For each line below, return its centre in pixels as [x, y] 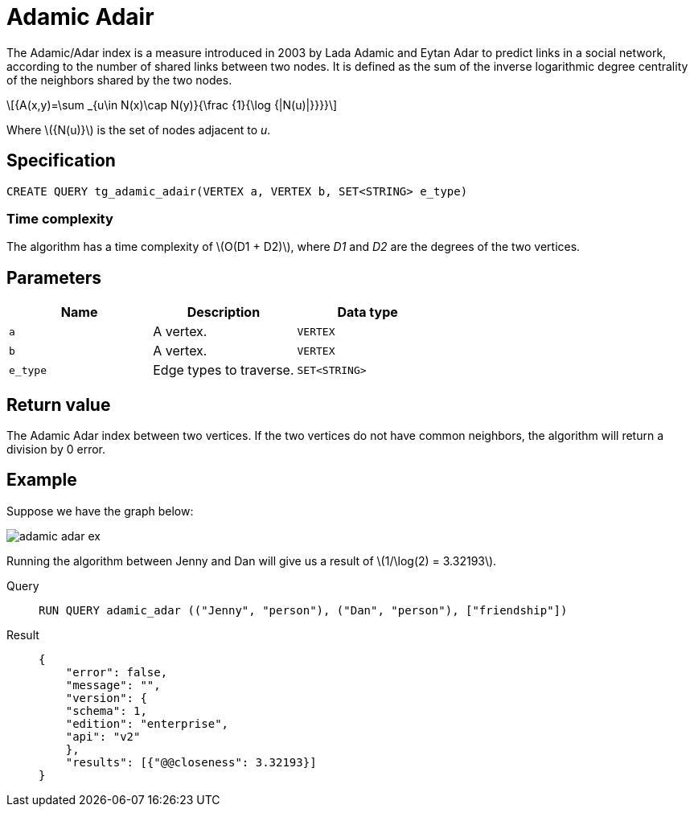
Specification [61, 161]
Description [224, 312]
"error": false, [117, 672]
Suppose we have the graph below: [100, 511]
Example [42, 480]
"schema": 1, [106, 710]
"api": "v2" [103, 736]
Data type [368, 312]
